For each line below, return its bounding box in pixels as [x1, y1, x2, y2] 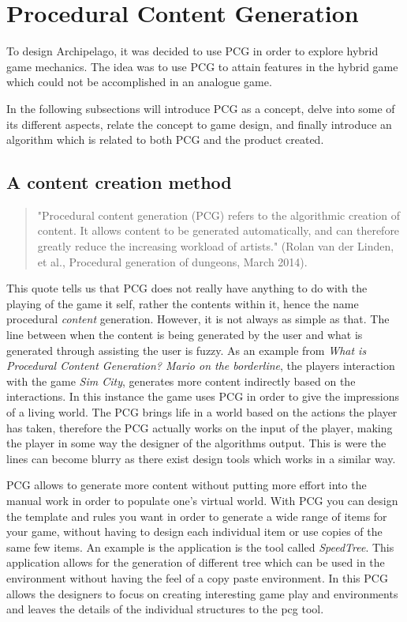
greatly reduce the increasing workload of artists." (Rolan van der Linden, [37, 238, 394, 254]
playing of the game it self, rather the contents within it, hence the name [6, 295, 359, 311]
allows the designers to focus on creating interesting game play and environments [6, 585, 398, 601]
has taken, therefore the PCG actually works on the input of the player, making [6, 419, 393, 435]
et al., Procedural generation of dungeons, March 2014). [37, 253, 308, 270]
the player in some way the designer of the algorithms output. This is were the [6, 435, 386, 451]
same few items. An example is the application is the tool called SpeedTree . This [6, 538, 394, 555]
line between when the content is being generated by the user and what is [6, 326, 363, 343]
